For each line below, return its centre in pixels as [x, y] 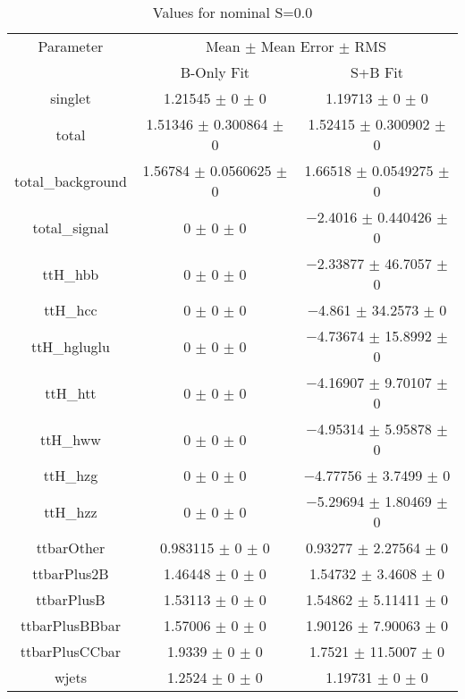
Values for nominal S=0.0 [232, 12]
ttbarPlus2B [71, 573]
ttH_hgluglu [70, 346]
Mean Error [297, 46]
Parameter [71, 46]
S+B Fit [377, 72]
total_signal [71, 227]
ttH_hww [70, 439]
